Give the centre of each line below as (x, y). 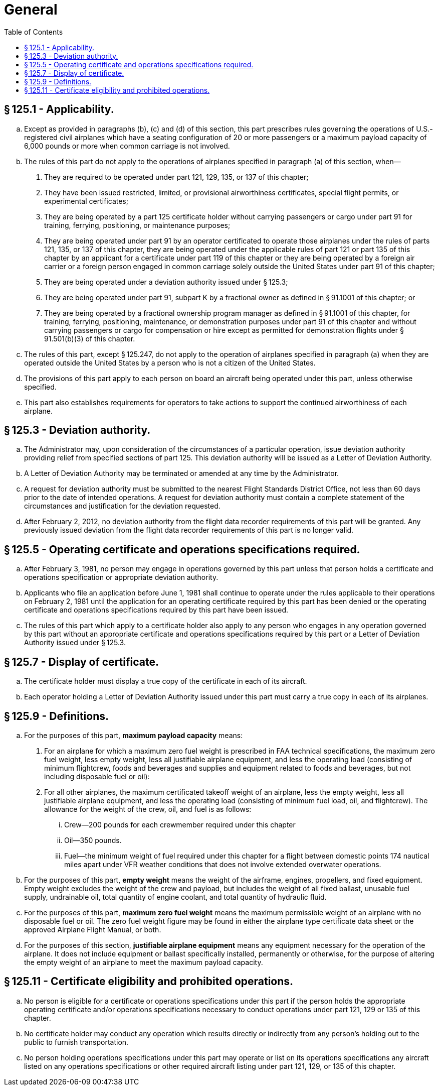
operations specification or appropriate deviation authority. (121, 577)
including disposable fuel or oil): (97, 776)
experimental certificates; (86, 201)
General (31, 10)
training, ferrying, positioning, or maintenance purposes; (137, 225)
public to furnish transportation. (76, 1042)
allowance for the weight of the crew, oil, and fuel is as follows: (148, 809)
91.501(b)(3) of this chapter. (90, 338)
